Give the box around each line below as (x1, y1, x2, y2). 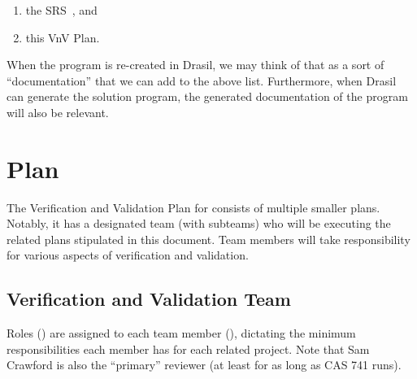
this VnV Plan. (25, 28, 100, 46)
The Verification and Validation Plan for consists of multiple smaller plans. (7, 198, 380, 216)
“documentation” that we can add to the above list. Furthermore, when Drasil (7, 72, 397, 89)
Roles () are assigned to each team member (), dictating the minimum (7, 325, 356, 342)
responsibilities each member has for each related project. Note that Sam (7, 340, 370, 357)
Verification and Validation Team (7, 286, 291, 311)
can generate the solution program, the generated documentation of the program (7, 88, 408, 105)
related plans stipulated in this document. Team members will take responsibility (7, 230, 410, 247)
